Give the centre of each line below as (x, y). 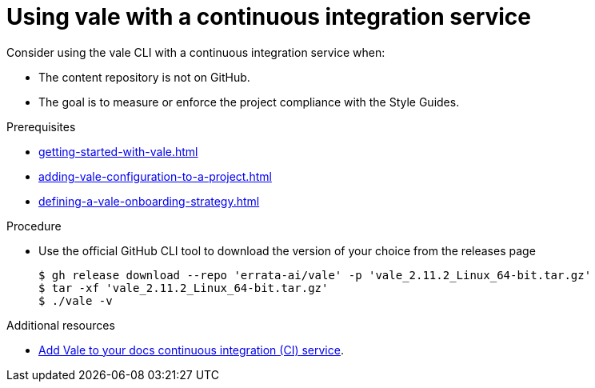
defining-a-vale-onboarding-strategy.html (149, 201)
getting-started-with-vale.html (118, 151)
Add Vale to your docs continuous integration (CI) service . (191, 350)
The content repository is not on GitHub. (144, 77)
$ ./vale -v (76, 300)
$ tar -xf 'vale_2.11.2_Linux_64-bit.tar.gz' (184, 288)
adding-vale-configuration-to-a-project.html (155, 176)
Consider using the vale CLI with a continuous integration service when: (196, 52)
